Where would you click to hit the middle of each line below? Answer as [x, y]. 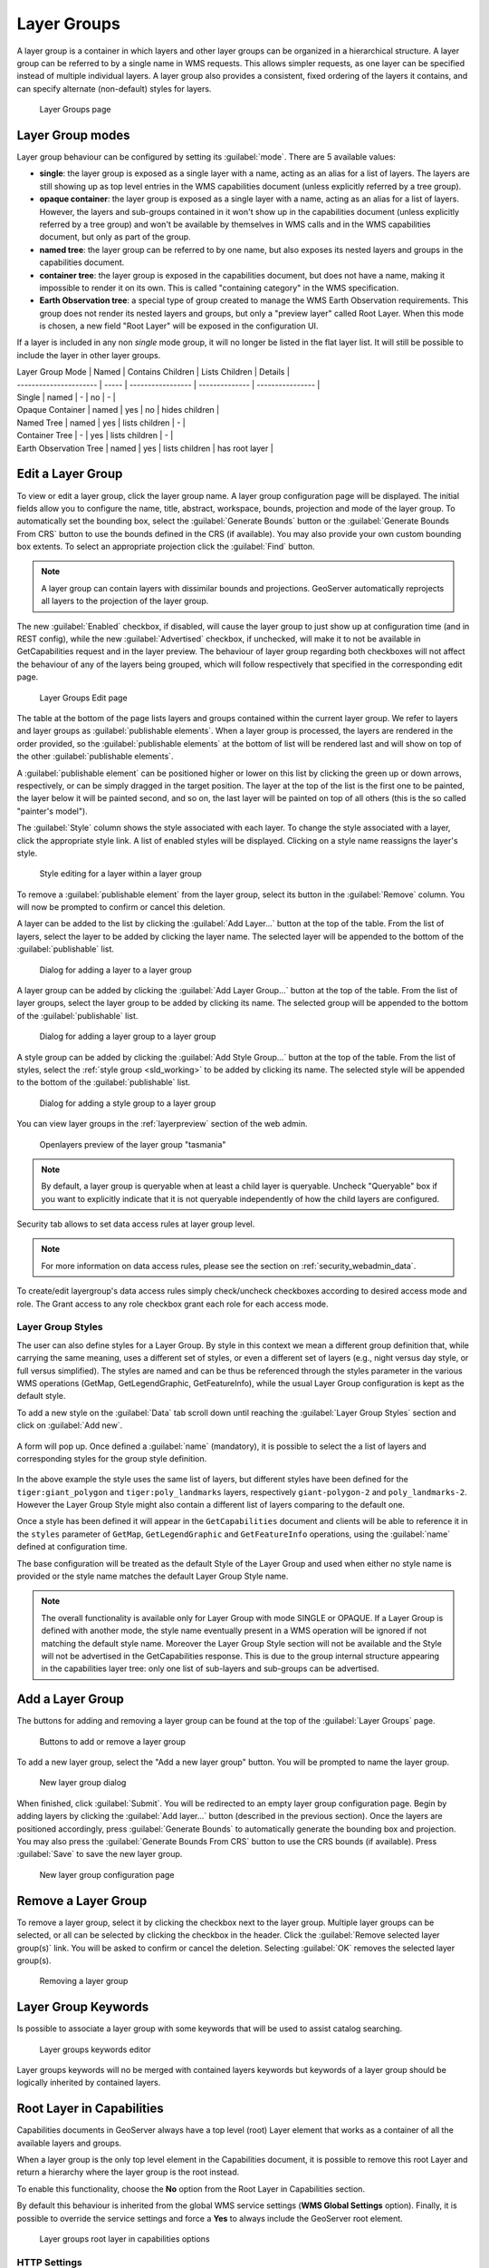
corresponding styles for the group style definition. [112, 1458]
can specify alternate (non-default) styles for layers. [114, 88]
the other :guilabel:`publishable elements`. [95, 757]
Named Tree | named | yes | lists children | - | [101, 423]
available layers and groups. [69, 2143]
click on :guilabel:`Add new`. [70, 1425]
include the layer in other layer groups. [89, 355]
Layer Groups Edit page [83, 698]
